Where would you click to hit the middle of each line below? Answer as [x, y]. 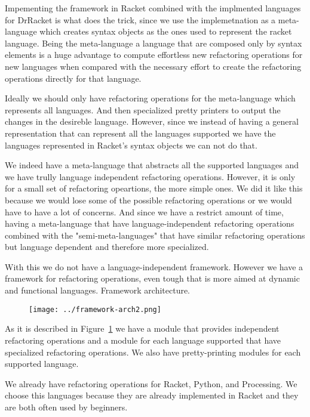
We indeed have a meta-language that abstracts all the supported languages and [152, 165]
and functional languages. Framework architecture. [98, 290]
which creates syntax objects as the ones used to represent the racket [166, 31]
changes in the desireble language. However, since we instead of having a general [152, 121]
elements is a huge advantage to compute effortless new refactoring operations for [154, 55]
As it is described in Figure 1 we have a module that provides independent [142, 328]
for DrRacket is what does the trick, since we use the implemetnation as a [140, 19]
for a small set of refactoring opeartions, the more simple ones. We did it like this [154, 188]
